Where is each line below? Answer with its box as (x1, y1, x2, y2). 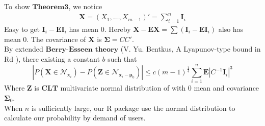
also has (218, 23, 244, 34)
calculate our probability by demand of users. (4, 112, 146, 123)
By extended (4, 44, 43, 54)
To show (4, 1, 30, 11)
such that (108, 53, 137, 64)
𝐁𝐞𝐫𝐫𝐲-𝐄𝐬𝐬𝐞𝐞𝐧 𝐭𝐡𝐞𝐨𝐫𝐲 (45, 46, 119, 54)
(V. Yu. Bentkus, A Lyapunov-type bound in (120, 44, 261, 54)
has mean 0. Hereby (69, 23, 131, 34)
